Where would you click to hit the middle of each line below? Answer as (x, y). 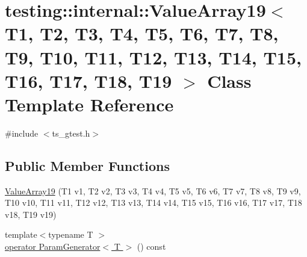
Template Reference (89, 104)
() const (151, 246)
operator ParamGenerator (53, 246)
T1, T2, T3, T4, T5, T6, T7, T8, (142, 33)
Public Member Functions (87, 165)
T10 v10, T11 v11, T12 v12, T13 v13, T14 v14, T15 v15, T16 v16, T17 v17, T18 (153, 203)
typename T (71, 234)
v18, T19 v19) (31, 214)
